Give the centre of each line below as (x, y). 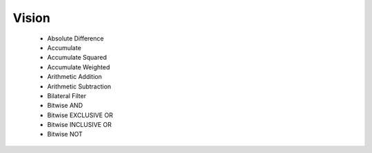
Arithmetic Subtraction (79, 86)
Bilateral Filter (66, 95)
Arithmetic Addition (75, 77)
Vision (32, 18)
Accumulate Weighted (79, 67)
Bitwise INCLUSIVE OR (80, 125)
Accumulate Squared (77, 58)
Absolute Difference (75, 38)
